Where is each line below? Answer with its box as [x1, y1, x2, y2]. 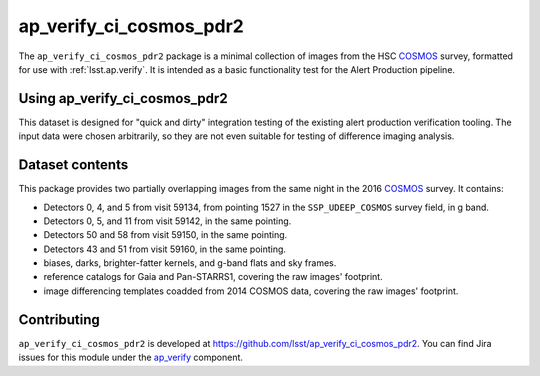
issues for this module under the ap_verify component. [18, 351, 244, 364]
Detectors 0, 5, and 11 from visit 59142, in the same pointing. [43, 215, 292, 227]
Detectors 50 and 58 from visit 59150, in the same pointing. [43, 229, 288, 241]
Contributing [18, 311, 100, 328]
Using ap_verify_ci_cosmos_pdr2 [18, 90, 229, 107]
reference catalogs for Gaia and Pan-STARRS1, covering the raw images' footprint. [43, 271, 384, 283]
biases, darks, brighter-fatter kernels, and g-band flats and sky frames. [43, 257, 337, 269]
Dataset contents [18, 156, 129, 174]
